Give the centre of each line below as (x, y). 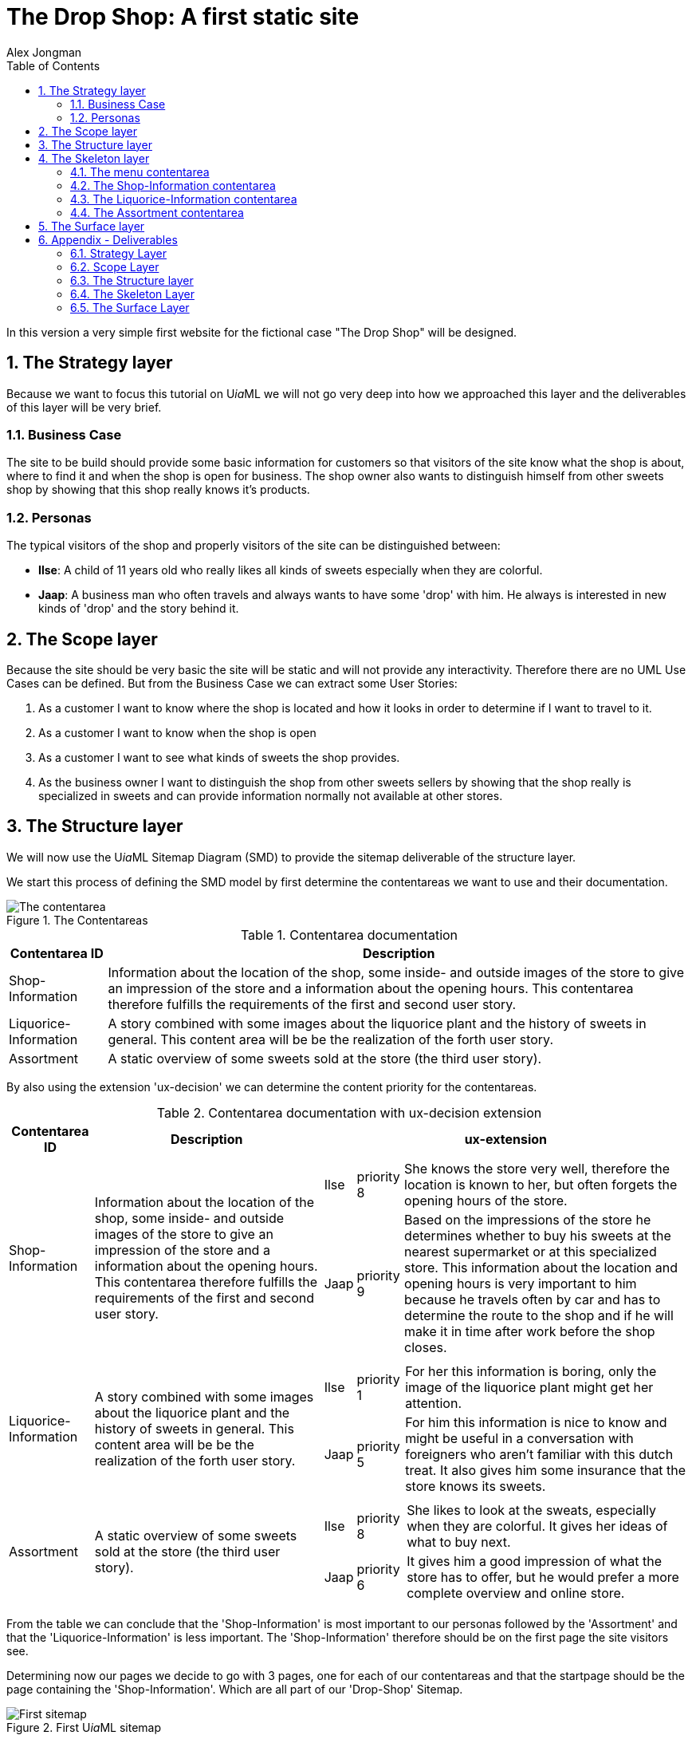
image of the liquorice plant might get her (529, 1387)
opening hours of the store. (486, 1200)
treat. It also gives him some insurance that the (546, 1470)
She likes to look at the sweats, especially (531, 1510)
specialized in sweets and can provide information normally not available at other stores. (271, 795)
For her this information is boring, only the (531, 1371)
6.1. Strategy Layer (118, 253)
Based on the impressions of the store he (528, 1219)
